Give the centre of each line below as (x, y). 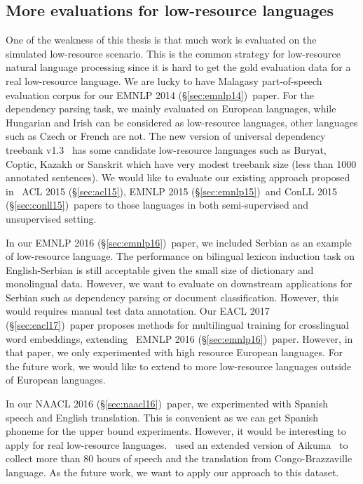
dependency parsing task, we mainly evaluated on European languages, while (171, 109)
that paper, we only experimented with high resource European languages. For (174, 352)
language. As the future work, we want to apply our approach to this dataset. (172, 472)
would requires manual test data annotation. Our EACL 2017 (138, 311)
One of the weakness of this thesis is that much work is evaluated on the (161, 40)
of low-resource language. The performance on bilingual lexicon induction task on (180, 256)
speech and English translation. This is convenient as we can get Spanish (162, 417)
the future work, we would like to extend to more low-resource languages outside (179, 366)
